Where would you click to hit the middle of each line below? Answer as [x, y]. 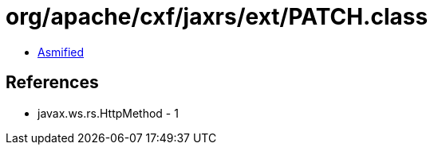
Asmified [61, 52]
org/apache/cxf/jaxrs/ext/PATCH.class [217, 17]
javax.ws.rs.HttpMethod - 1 [108, 113]
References [52, 83]
